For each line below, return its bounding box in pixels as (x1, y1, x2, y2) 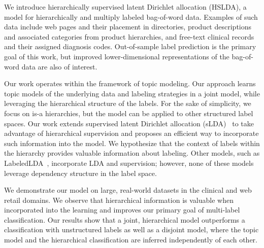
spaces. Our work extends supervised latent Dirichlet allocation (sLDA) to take (4, 118, 254, 128)
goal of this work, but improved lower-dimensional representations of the (4, 51, 229, 61)
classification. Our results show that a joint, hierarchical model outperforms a (4, 214, 245, 225)
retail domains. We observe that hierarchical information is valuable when (4, 194, 234, 205)
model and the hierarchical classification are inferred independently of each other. (4, 234, 257, 245)
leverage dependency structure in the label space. (4, 167, 157, 178)
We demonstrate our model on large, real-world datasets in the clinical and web (4, 185, 252, 195)
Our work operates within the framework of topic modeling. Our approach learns (4, 78, 256, 89)
